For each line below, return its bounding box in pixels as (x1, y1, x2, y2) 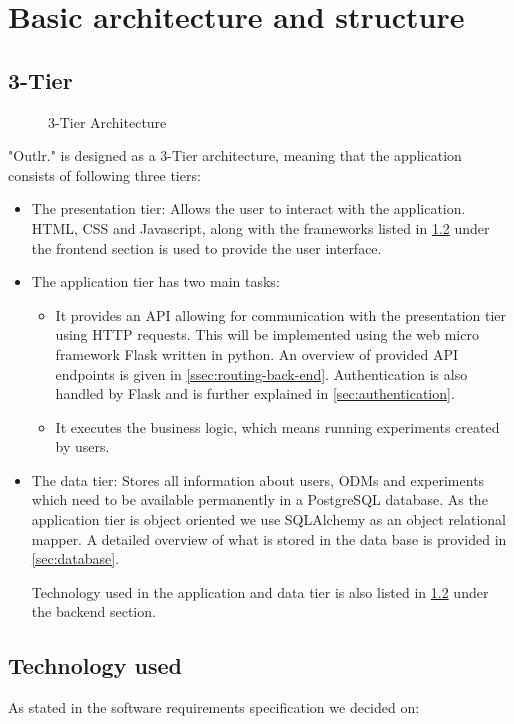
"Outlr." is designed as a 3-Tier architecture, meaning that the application (8, 145, 462, 166)
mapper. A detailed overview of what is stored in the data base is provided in (31, 528, 507, 549)
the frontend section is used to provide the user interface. (31, 237, 382, 258)
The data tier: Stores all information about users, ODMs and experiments (31, 469, 485, 490)
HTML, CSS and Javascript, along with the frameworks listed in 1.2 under (31, 217, 490, 238)
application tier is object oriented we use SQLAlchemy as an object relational (31, 509, 506, 530)
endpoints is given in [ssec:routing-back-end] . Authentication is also (55, 363, 468, 384)
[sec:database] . (31, 548, 120, 569)
